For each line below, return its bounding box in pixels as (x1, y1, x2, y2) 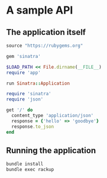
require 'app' (6, 69, 41, 76)
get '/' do (6, 107, 33, 113)
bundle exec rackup (6, 167, 54, 173)
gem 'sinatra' (6, 53, 41, 59)
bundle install (6, 161, 44, 167)
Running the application (6, 145, 96, 156)
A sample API (6, 4, 73, 17)
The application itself (6, 27, 86, 37)
